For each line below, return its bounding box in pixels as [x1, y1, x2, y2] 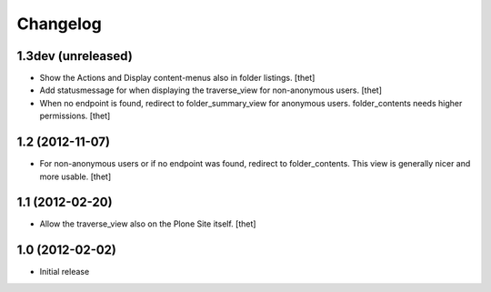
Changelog [16, 14, 102, 34]
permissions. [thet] [39, 110, 111, 122]
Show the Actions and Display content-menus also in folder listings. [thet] [39, 73, 316, 84]
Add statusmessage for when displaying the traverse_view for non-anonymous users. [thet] [39, 85, 382, 96]
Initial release [39, 267, 90, 277]
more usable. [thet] [39, 171, 112, 182]
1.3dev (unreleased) [16, 48, 134, 64]
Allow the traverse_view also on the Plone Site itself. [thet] [39, 218, 256, 229]
